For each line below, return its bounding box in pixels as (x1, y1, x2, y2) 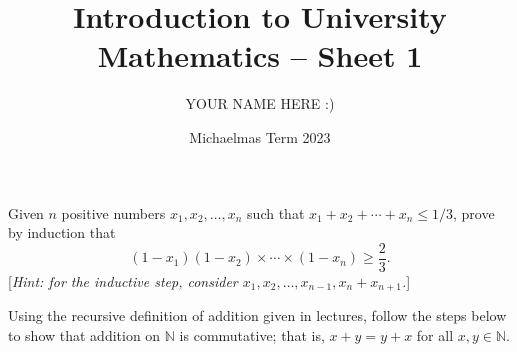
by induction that (8, 222, 116, 243)
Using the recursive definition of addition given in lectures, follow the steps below (8, 305, 507, 326)
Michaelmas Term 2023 (189, 126, 331, 147)
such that (247, 202, 305, 223)
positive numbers (61, 202, 166, 223)
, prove (453, 202, 495, 223)
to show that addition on (8, 324, 161, 345)
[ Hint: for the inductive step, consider (8, 270, 238, 291)
